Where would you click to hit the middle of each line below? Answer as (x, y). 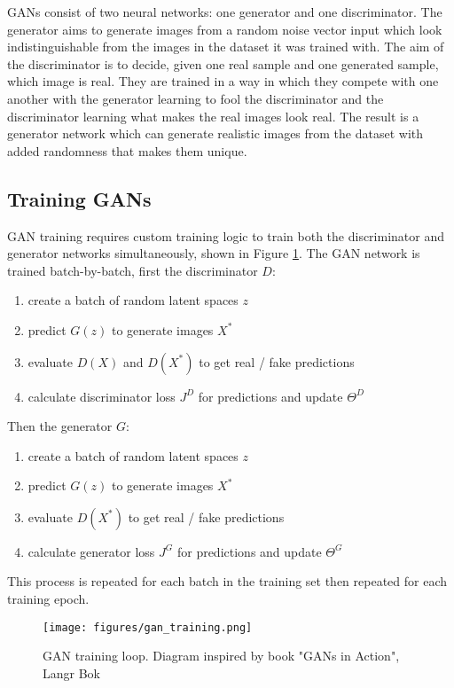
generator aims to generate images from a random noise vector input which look (225, 29)
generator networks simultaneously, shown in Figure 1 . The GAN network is (214, 253)
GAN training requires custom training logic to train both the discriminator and (226, 235)
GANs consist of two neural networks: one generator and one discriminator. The (225, 12)
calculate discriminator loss (102, 396)
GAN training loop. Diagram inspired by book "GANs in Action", (221, 656)
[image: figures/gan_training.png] (148, 627)
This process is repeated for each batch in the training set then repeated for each (227, 581)
